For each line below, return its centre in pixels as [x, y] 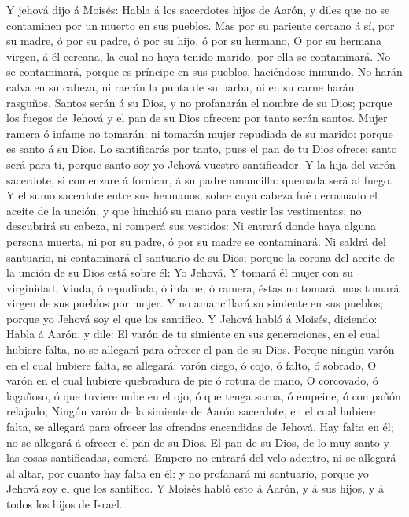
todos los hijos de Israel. [64, 504]
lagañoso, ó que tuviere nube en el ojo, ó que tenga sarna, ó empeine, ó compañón [204, 395]
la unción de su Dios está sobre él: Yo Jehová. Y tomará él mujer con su [180, 272]
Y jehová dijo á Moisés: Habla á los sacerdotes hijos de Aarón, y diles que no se [198, 9]
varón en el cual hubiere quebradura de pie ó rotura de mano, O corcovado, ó [192, 380]
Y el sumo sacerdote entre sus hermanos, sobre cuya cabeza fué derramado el [192, 195]
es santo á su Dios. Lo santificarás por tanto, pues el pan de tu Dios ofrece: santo [202, 149]
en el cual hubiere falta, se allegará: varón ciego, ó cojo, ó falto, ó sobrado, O [192, 365]
